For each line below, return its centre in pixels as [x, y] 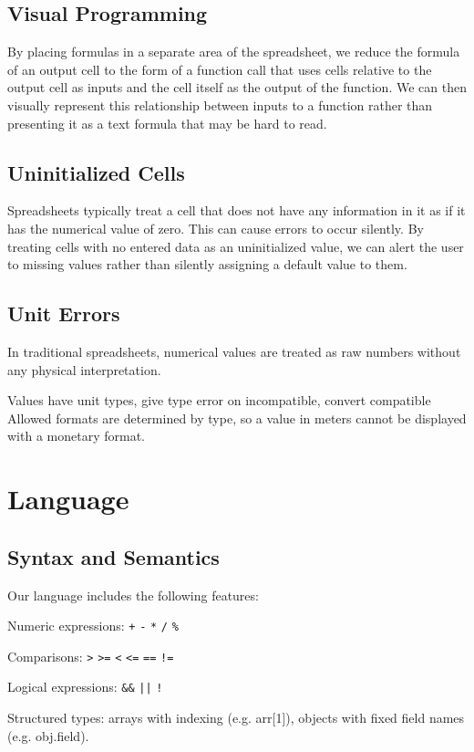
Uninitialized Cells [96, 172]
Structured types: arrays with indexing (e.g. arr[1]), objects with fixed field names [236, 718]
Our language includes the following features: [133, 595]
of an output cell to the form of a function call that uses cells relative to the [220, 69]
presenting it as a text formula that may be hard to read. [167, 123]
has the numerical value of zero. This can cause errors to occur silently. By [216, 228]
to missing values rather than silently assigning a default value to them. [207, 264]
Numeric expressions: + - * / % [93, 626]
